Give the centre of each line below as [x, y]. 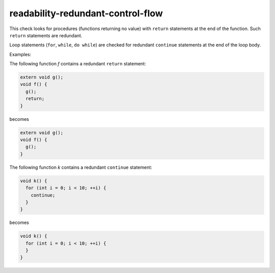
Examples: [20, 54]
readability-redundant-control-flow [86, 13]
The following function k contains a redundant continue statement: [81, 167]
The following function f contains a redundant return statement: [78, 64]
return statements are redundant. [46, 35]
